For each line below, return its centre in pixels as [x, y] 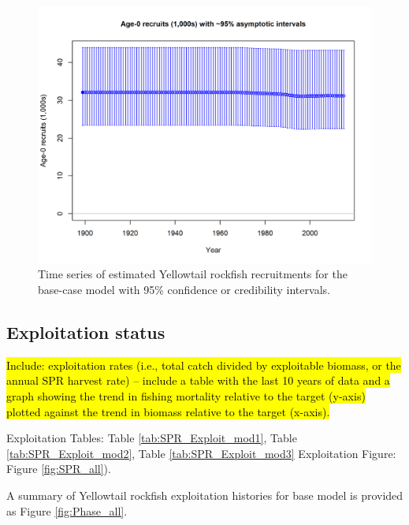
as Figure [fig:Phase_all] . [67, 510]
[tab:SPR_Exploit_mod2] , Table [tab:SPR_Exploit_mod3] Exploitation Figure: [201, 453]
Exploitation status [86, 332]
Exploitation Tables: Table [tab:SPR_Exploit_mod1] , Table [152, 438]
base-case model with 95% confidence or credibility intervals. [184, 290]
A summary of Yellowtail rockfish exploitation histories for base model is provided [205, 495]
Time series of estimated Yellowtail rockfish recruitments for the [193, 274]
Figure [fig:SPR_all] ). [59, 469]
